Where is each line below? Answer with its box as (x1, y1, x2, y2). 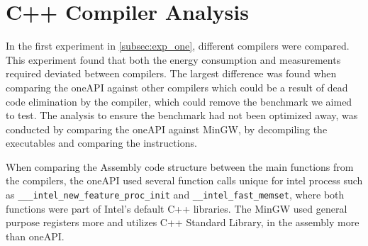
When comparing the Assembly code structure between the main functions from (6, 159, 354, 174)
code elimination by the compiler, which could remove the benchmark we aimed (6, 94, 352, 108)
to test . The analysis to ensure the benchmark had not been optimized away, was (6, 108, 358, 123)
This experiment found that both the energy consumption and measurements (6, 52, 341, 67)
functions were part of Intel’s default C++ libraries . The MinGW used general (6, 201, 347, 216)
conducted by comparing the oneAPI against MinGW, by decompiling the (6, 121, 328, 136)
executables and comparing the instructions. (6, 135, 197, 150)
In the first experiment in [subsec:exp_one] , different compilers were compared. (6, 38, 350, 53)
